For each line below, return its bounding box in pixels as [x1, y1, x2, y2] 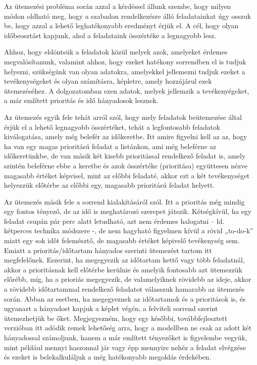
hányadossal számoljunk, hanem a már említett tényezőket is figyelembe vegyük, [4, 332, 248, 342]
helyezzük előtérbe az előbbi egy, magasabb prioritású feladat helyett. [4, 180, 215, 190]
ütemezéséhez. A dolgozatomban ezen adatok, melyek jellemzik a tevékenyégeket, [4, 85, 250, 96]
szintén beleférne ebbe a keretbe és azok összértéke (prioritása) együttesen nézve [4, 160, 248, 170]
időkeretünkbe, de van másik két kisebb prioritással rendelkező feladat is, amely [4, 151, 246, 161]
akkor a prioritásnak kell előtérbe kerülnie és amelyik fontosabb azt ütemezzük [4, 264, 243, 274]
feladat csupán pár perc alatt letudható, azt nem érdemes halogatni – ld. [4, 215, 225, 226]
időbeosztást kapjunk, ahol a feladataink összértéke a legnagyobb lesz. [4, 30, 216, 40]
